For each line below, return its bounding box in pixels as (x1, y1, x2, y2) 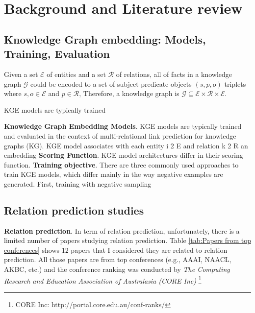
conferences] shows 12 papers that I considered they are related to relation (4, 244, 228, 255)
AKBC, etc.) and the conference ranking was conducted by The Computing (4, 264, 230, 274)
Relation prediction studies (4, 202, 144, 217)
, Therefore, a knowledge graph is (79, 88, 179, 98)
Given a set (4, 69, 38, 79)
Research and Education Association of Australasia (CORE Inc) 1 (4, 274, 202, 286)
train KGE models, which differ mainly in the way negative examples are (4, 169, 223, 179)
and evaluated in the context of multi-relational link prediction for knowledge (4, 130, 236, 141)
